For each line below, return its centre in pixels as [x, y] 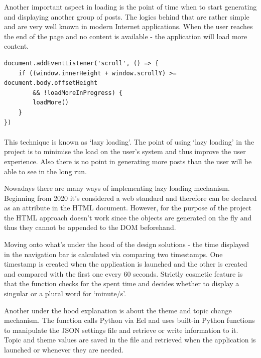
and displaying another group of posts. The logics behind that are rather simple [127, 16]
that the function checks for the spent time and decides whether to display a [122, 283]
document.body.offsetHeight [51, 83]
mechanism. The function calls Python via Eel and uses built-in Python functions [129, 320]
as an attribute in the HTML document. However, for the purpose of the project [128, 208]
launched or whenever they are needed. [64, 349]
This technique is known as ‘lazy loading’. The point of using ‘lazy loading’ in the [129, 141]
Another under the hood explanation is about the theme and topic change [118, 310]
